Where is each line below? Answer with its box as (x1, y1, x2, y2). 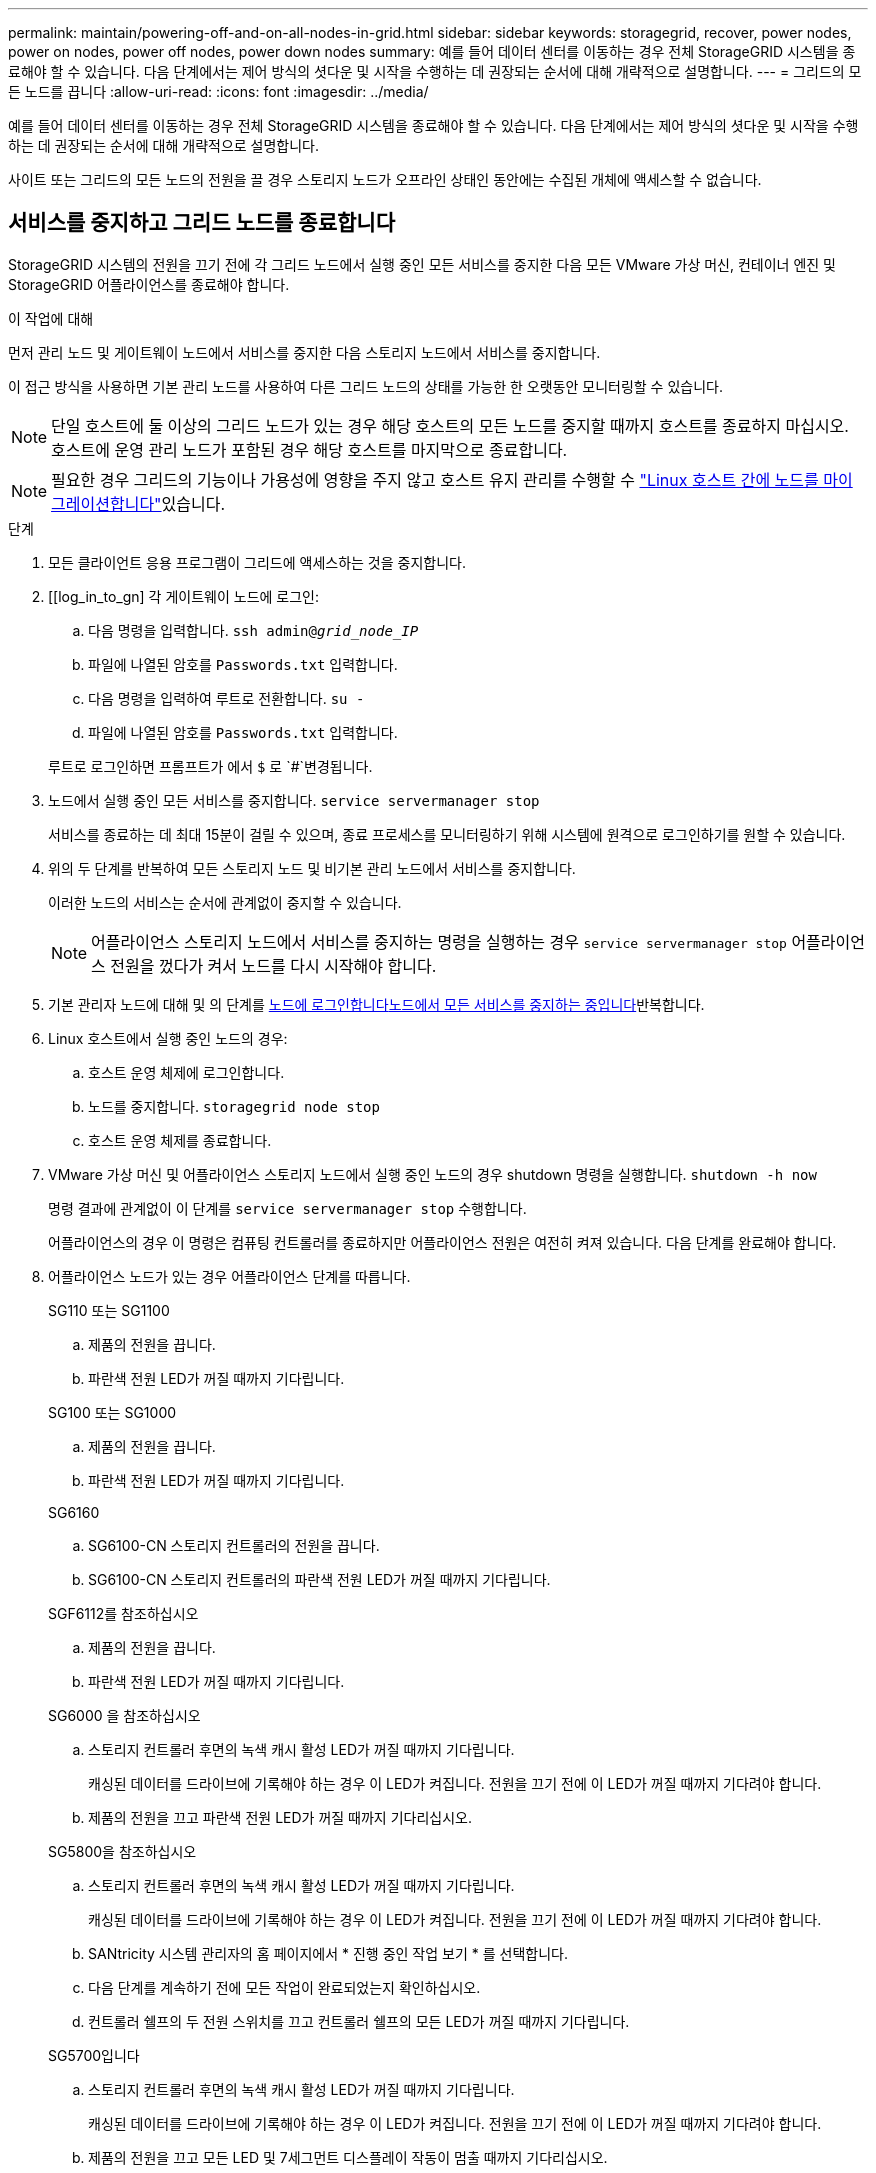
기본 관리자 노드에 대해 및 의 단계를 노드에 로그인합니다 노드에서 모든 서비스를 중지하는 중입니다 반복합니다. (48, 995, 705, 1013)
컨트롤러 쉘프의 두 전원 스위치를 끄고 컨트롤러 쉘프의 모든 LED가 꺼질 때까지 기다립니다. (88, 2012, 630, 2030)
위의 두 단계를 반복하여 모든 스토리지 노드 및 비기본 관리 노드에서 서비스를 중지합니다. (48, 859, 576, 877)
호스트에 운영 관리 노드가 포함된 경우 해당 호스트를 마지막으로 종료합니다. (51, 439, 568, 460)
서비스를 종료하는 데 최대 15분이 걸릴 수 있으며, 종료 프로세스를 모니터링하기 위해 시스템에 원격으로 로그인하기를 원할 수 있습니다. (48, 825, 846, 843)
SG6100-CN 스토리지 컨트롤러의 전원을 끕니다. (88, 1536, 380, 1554)
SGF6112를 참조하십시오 (48, 1604, 199, 1622)
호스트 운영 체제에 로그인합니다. (88, 1063, 285, 1081)
